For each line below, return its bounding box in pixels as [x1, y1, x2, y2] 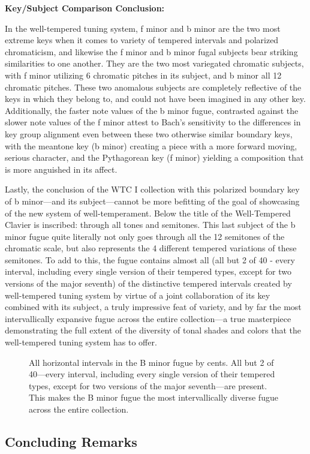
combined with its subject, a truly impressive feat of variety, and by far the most [5, 300, 302, 313]
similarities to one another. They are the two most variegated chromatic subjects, [5, 57, 304, 70]
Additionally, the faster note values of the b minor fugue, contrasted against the [5, 104, 299, 116]
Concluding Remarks [5, 432, 137, 450]
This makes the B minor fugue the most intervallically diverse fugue [29, 391, 278, 404]
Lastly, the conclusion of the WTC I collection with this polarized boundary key [5, 183, 300, 196]
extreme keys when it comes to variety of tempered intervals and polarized [5, 34, 279, 46]
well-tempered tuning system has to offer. [5, 336, 157, 348]
